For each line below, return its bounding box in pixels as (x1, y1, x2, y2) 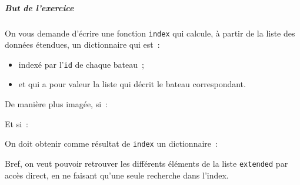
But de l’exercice (5, 1, 74, 14)
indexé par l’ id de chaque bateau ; (18, 58, 144, 70)
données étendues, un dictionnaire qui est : (5, 38, 160, 51)
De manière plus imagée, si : (5, 98, 108, 110)
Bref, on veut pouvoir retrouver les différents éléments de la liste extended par (5, 157, 288, 169)
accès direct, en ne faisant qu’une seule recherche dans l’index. (5, 169, 229, 181)
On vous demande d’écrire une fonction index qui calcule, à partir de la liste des (5, 27, 295, 39)
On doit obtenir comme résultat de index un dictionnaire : (5, 137, 218, 150)
